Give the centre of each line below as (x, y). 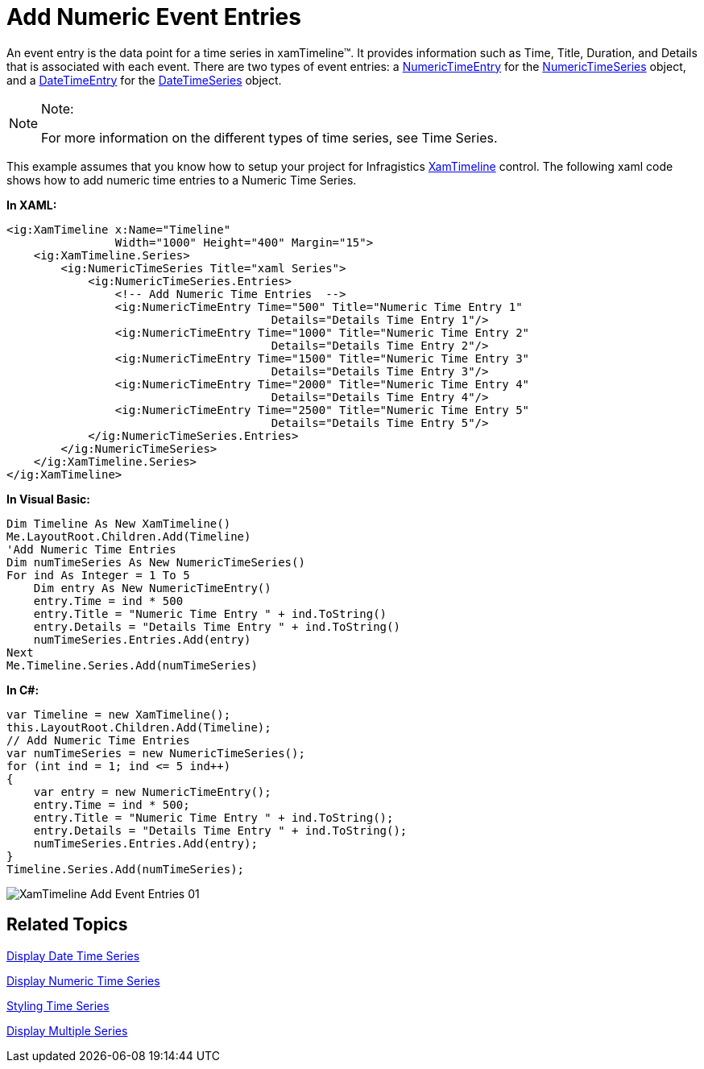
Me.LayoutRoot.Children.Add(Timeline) (129, 536)
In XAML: (32, 205)
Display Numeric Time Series (83, 980)
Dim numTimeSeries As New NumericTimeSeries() (156, 562)
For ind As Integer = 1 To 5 (98, 575)
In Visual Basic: (48, 499)
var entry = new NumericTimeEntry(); (152, 791)
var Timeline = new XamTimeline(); (119, 714)
